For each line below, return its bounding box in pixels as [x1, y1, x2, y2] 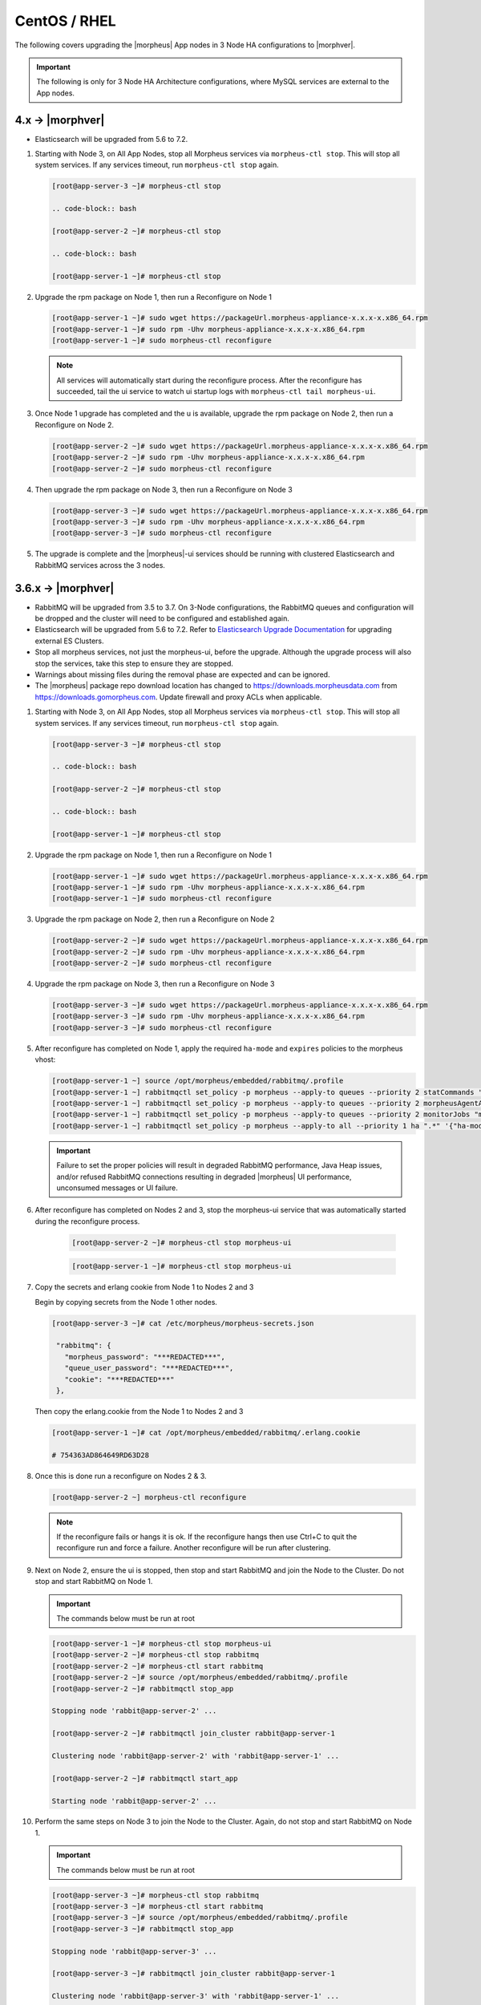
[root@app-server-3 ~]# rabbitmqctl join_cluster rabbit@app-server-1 [51, 1969, 336, 1979]
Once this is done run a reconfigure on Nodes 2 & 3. [34, 1471, 208, 1480]
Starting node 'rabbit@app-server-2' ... [51, 1796, 217, 1805]
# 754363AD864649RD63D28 [51, 1450, 150, 1460]
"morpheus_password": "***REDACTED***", [64, 1352, 226, 1361]
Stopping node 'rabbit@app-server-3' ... [51, 1946, 217, 1956]
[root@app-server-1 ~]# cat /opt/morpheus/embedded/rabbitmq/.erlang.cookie [51, 1428, 361, 1437]
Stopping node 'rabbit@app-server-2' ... [51, 1707, 217, 1715]
